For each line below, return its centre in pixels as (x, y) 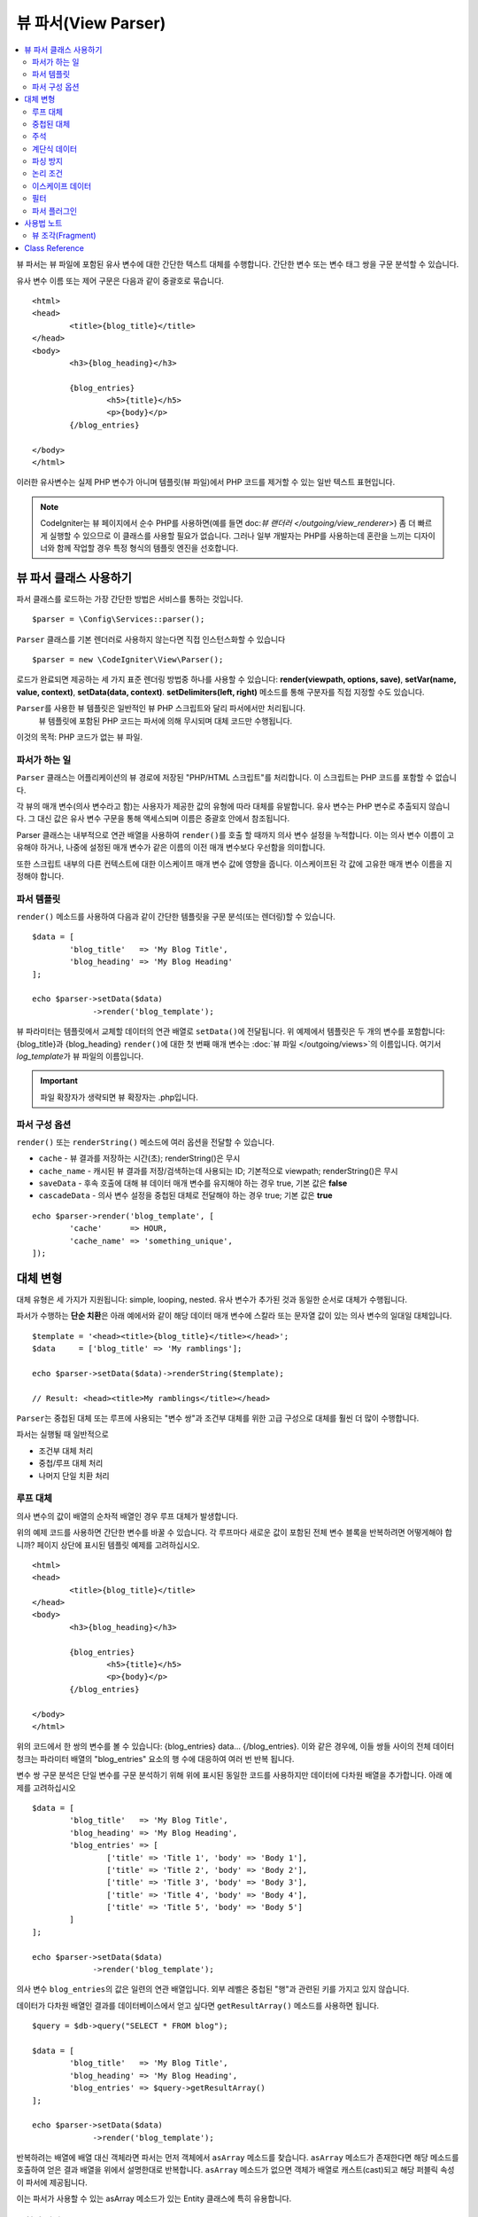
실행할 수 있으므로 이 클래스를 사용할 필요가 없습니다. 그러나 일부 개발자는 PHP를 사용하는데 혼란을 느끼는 (230, 536)
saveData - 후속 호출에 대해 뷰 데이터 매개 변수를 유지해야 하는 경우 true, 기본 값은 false (193, 1183)
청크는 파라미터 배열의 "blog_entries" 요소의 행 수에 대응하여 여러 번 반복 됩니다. (155, 1759)
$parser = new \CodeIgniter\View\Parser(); (128, 660)
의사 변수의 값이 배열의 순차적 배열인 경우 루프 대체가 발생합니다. (127, 1516)
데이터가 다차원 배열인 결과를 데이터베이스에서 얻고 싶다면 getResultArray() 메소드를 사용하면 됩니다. (198, 2005)
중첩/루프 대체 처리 (71, 1463)
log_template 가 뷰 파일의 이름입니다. (80, 1056)
